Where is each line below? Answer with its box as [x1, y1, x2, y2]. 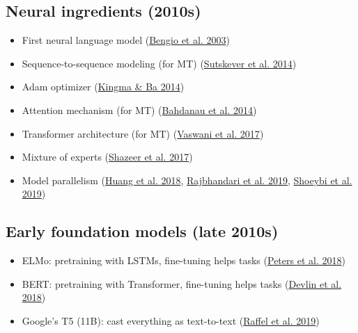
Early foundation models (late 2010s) [6, 220, 279, 242]
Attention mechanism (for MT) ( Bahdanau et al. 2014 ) [22, 102, 257, 117]
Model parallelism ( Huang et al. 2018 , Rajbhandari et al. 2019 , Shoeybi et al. [22, 172, 352, 187]
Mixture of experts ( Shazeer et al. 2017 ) [22, 149, 193, 164]
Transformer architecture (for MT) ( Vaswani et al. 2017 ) [22, 126, 264, 140]
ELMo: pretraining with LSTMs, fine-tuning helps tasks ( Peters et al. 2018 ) [22, 253, 345, 268]
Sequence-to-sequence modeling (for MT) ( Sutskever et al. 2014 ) [22, 56, 297, 70]
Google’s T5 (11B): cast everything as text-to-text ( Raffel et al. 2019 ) [22, 313, 320, 327]
